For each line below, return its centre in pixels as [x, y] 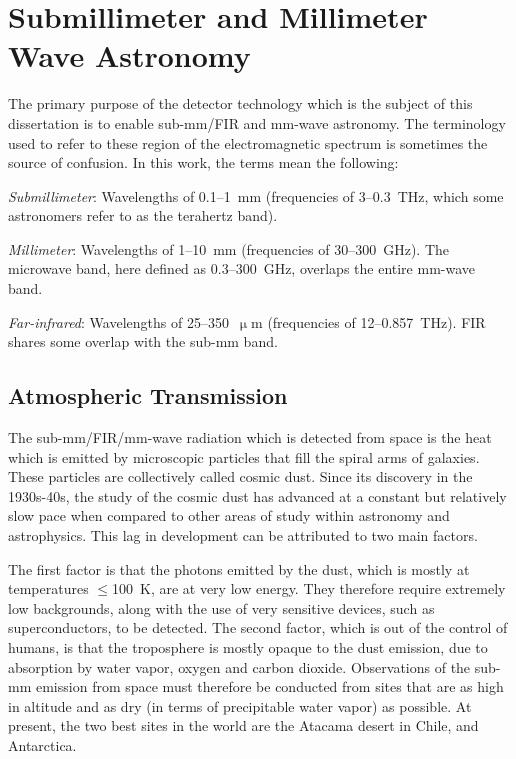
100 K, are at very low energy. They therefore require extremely [308, 588]
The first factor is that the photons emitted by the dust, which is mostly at [239, 568]
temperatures [48, 588]
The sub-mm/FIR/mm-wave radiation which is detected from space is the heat [250, 437]
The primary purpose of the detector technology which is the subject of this [240, 103]
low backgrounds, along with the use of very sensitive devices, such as [221, 607]
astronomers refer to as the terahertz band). [143, 215]
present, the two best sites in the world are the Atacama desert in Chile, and [243, 725]
